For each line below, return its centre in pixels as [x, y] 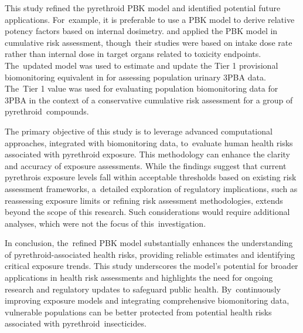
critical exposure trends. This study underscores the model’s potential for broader [151, 266]
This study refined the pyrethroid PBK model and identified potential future [143, 8]
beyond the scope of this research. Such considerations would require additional [147, 212]
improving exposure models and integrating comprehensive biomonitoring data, [147, 300]
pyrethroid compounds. [47, 111]
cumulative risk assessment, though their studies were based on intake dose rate [149, 42]
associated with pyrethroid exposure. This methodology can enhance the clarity [147, 154]
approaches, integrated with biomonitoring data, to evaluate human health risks [149, 142]
